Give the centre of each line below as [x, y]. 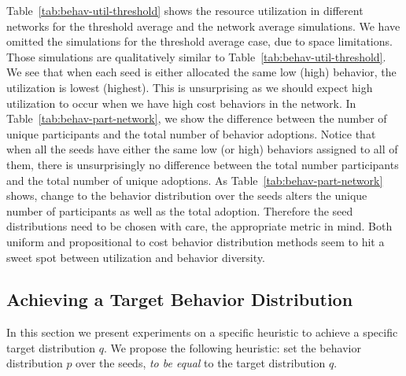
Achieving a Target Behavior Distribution [180, 299]
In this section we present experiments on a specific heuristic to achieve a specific [202, 332]
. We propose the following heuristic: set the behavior [232, 347]
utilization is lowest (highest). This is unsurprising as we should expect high [190, 87]
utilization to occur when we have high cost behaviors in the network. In [181, 103]
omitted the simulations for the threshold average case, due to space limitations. [199, 41]
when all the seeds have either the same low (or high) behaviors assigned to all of [202, 149]
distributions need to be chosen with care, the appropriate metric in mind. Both [199, 226]
